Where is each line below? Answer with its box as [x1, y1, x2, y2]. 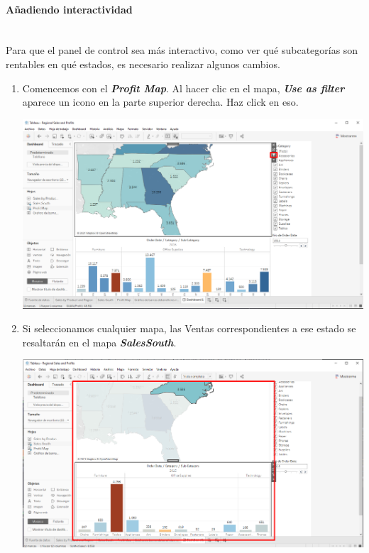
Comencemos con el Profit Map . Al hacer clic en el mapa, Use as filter [22, 80, 345, 95]
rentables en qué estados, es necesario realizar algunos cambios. [6, 56, 280, 71]
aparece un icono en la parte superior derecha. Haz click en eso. [22, 94, 299, 109]
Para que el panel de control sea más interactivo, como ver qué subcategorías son [6, 43, 358, 58]
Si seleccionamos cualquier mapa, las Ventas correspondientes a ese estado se [22, 321, 356, 336]
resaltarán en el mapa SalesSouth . [22, 334, 177, 349]
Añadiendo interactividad [6, 1, 133, 16]
